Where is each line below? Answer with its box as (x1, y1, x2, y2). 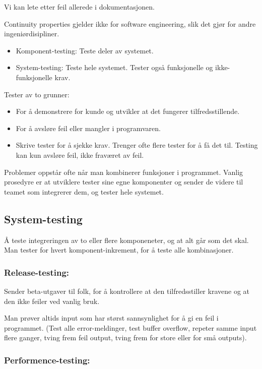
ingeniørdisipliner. (4, 28, 59, 39)
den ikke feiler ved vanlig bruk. (4, 295, 100, 306)
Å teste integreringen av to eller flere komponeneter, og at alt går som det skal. (4, 234, 249, 245)
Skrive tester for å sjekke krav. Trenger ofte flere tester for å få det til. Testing (16, 140, 258, 150)
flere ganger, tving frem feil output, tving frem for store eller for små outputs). (4, 332, 247, 343)
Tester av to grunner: (4, 89, 70, 99)
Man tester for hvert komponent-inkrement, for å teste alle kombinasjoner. (4, 244, 234, 255)
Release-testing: (4, 266, 70, 278)
